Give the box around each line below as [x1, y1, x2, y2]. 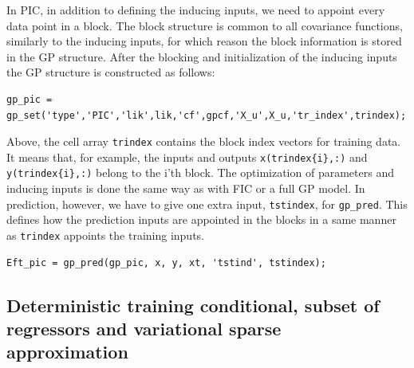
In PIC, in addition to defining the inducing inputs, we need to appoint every [6, 2, 385, 18]
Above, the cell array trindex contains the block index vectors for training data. [6, 133, 401, 150]
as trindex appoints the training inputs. [6, 226, 204, 243]
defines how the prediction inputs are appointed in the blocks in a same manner [6, 211, 396, 228]
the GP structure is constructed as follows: [6, 64, 215, 80]
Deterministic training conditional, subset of [6, 292, 380, 317]
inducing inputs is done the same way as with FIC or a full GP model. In [6, 180, 365, 197]
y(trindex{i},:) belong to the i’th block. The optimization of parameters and [6, 164, 394, 181]
